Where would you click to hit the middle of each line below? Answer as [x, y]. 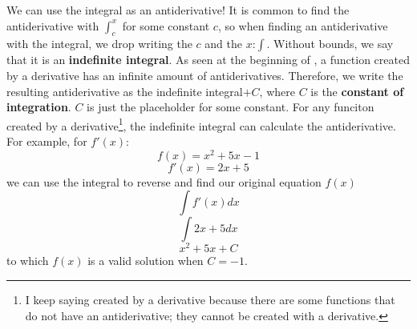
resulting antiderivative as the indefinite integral [125, 91]
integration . [39, 107]
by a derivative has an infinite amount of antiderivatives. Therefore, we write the [205, 75]
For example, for [47, 141]
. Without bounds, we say [330, 44]
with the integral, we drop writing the [99, 44]
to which [28, 261]
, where [277, 91]
